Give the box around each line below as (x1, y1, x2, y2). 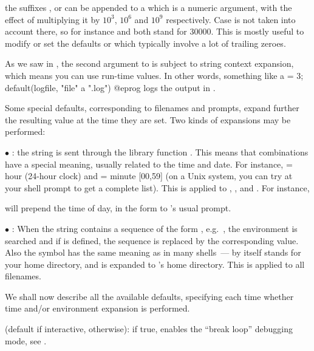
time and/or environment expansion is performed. (5, 302, 190, 315)
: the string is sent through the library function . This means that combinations (12, 145, 309, 158)
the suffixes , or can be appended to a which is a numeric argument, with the (5, 1, 292, 13)
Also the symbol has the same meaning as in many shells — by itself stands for (5, 246, 301, 259)
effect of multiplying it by (5, 13, 100, 26)
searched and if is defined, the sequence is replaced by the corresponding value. (5, 234, 299, 247)
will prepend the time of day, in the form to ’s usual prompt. (5, 202, 231, 214)
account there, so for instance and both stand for (5, 25, 187, 38)
